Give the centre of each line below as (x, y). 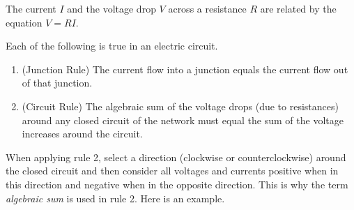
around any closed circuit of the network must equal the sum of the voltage (183, 120)
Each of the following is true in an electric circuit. (112, 46)
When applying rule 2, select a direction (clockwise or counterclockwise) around (176, 157)
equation (24, 22)
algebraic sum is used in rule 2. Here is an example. (115, 198)
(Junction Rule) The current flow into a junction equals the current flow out (185, 69)
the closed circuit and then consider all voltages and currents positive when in (172, 171)
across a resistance (207, 8)
